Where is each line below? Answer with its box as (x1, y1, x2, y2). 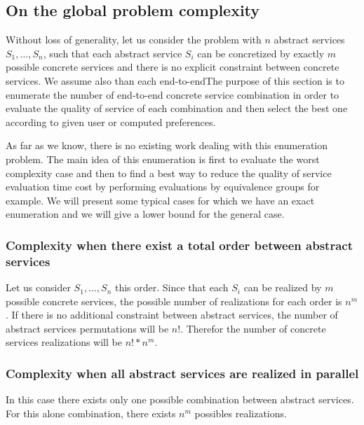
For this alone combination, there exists (6, 405, 176, 420)
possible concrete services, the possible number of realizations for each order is (6, 293, 342, 308)
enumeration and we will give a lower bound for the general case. (6, 207, 285, 221)
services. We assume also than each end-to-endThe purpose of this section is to (6, 73, 344, 88)
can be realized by (243, 280, 322, 295)
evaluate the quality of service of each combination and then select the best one (6, 101, 348, 116)
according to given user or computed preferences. (6, 114, 216, 129)
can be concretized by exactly (197, 46, 325, 60)
